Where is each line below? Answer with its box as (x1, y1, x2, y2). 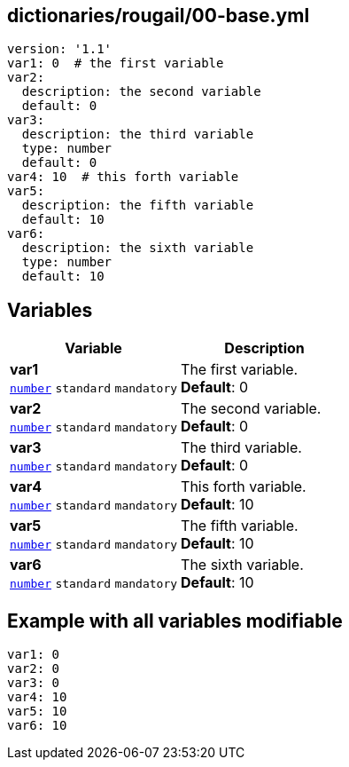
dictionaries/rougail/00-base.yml (7, 4, 310, 27)
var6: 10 (7, 718, 67, 733)
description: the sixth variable (21, 241, 254, 256)
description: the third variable (21, 127, 254, 142)
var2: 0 (7, 661, 60, 676)
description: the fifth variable (21, 198, 254, 213)
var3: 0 (7, 676, 60, 691)
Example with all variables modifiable (7, 609, 343, 632)
